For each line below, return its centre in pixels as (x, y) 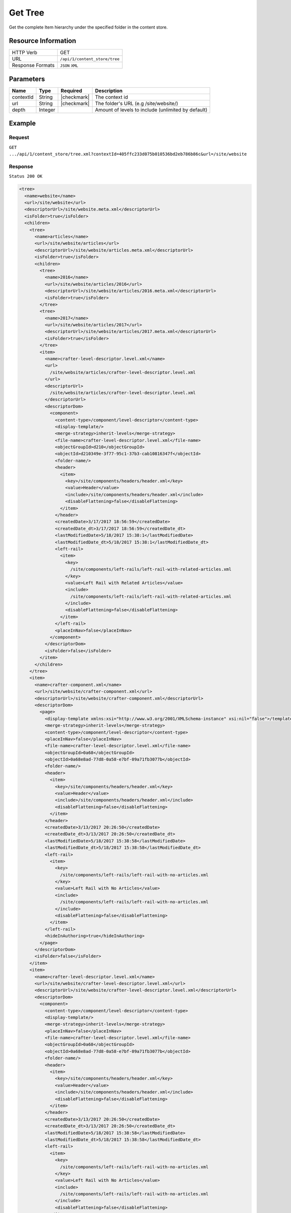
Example (22, 123)
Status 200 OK (26, 176)
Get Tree (27, 13)
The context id (111, 97)
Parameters (27, 79)
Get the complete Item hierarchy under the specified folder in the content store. (88, 27)
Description (109, 91)
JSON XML (69, 66)
